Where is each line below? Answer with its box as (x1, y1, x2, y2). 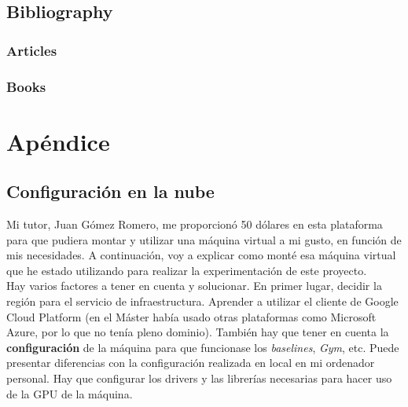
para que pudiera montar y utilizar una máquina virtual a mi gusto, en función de (6, 231, 402, 247)
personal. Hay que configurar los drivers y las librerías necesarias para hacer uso (6, 369, 392, 386)
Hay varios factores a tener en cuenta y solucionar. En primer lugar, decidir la (6, 277, 382, 294)
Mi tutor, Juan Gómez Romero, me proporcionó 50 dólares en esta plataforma (6, 216, 383, 233)
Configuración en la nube (6, 179, 215, 203)
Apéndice (6, 125, 110, 157)
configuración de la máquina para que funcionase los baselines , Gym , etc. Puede (6, 339, 399, 355)
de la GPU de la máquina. (6, 385, 133, 401)
